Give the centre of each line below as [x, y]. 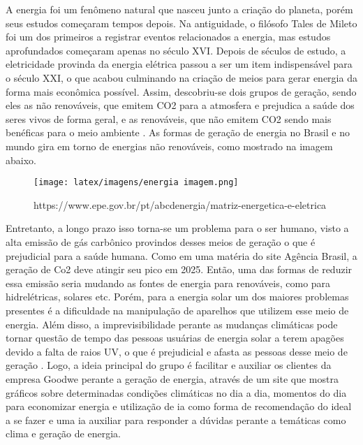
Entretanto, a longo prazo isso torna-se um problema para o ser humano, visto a [177, 228]
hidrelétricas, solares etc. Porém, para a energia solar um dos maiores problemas [177, 297]
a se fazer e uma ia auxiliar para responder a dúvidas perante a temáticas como [176, 420]
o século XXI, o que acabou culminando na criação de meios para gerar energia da [181, 77]
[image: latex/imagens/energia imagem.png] [136, 183]
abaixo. [21, 160]
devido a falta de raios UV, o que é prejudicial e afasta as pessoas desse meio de [177, 351]
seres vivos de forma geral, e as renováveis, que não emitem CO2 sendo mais [169, 118]
